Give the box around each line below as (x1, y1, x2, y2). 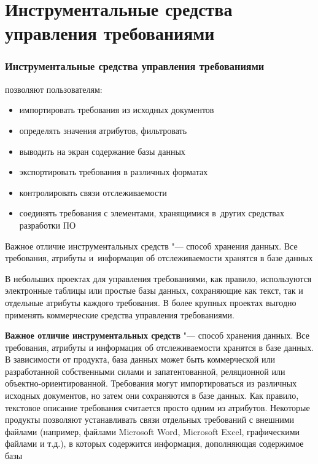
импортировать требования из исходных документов (19, 103, 214, 116)
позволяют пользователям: (5, 82, 103, 95)
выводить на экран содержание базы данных (19, 144, 185, 157)
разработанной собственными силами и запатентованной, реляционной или (5, 364, 285, 377)
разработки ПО (19, 218, 76, 231)
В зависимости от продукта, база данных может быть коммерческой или (5, 353, 275, 366)
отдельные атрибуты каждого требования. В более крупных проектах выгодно (5, 296, 297, 309)
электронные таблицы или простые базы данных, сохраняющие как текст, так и (5, 284, 303, 297)
